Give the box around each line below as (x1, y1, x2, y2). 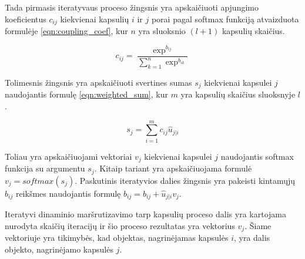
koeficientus (5, 12, 46, 25)
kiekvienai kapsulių (60, 12, 129, 25)
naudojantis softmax (220, 150, 294, 162)
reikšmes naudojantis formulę (15, 187, 121, 199)
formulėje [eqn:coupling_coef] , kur (5, 25, 128, 37)
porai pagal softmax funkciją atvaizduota (151, 12, 299, 25)
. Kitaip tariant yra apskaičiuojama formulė (94, 162, 252, 174)
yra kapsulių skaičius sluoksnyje (180, 88, 296, 100)
